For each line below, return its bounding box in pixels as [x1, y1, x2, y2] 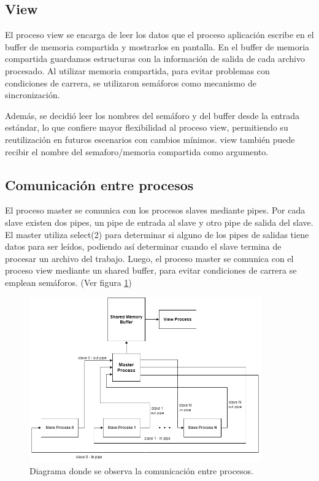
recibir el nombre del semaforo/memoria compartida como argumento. [5, 145, 269, 158]
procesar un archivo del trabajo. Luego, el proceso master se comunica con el [5, 252, 294, 264]
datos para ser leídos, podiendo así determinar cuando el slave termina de [5, 240, 282, 253]
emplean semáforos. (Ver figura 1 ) [5, 275, 132, 288]
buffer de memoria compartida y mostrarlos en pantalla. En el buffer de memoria [5, 40, 310, 53]
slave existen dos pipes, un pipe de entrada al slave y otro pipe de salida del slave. [5, 215, 313, 228]
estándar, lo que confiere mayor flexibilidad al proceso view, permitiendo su [5, 121, 288, 134]
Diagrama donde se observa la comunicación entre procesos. [29, 464, 254, 477]
